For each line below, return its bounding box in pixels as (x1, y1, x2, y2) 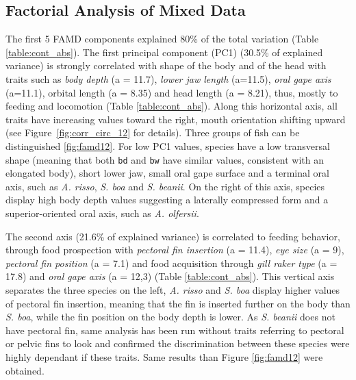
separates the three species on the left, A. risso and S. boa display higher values (5, 282, 340, 296)
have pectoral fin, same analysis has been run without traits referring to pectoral (5, 322, 344, 337)
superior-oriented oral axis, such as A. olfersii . (5, 205, 199, 220)
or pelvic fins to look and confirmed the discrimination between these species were (5, 336, 350, 351)
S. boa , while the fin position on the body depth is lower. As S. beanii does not (5, 309, 335, 324)
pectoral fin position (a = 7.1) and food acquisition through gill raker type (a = (5, 255, 338, 270)
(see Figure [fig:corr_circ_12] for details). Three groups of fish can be (5, 125, 300, 140)
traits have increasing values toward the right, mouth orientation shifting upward (5, 112, 346, 126)
